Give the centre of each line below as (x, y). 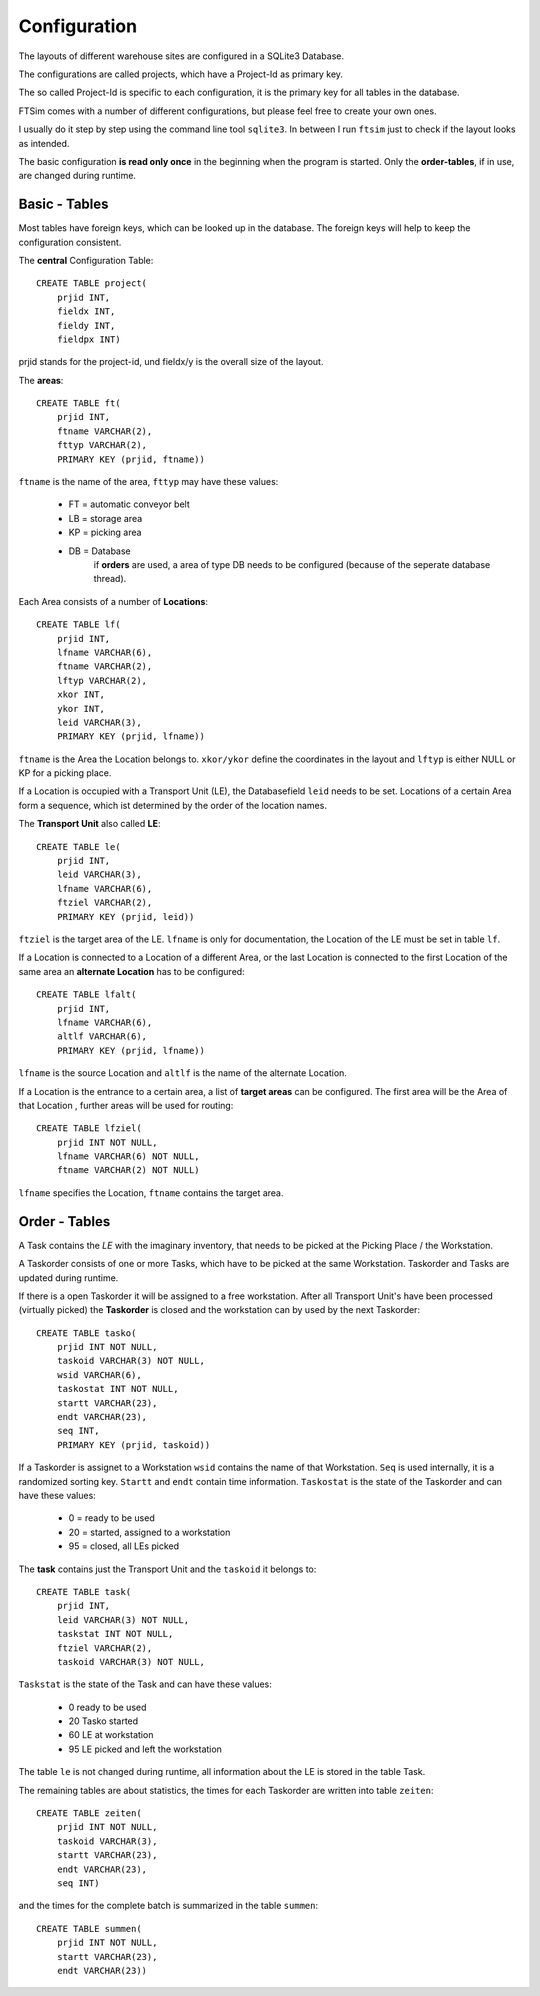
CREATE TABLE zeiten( (89, 1813)
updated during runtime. (68, 1277)
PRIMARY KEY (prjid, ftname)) (130, 459)
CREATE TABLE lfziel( (89, 1128)
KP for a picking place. (65, 773)
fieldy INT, (86, 325)
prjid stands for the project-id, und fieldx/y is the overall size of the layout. (171, 362)
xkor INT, (80, 694)
